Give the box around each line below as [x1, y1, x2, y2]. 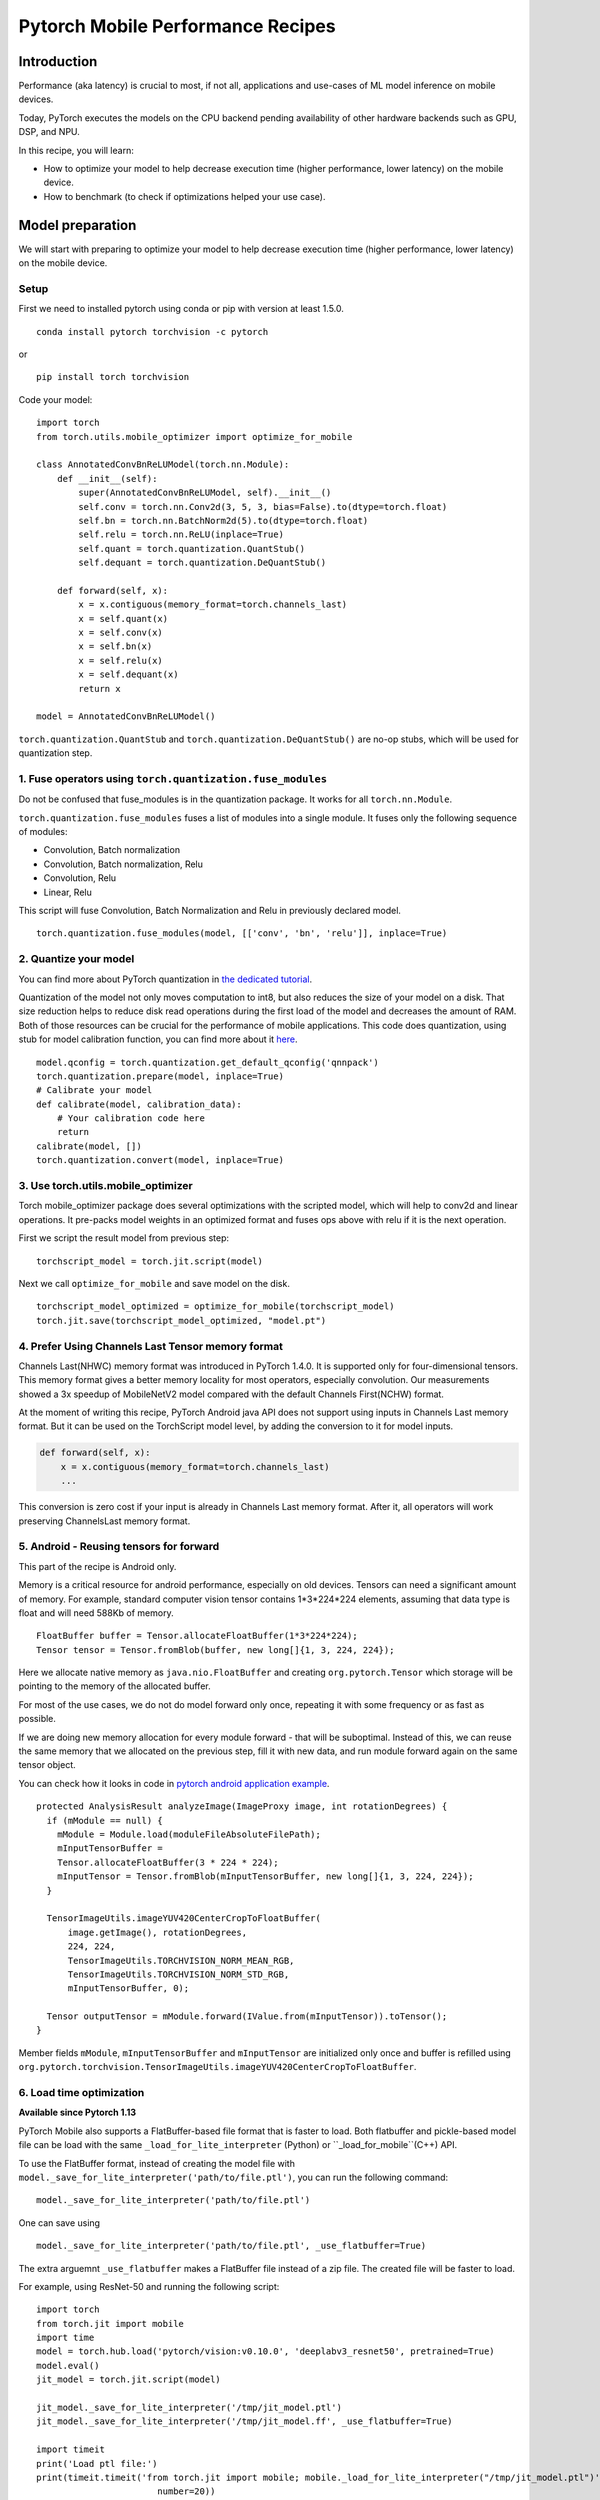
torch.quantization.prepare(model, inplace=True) [36, 1070, 285, 1082]
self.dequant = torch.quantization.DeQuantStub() [78, 557, 327, 569]
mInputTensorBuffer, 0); [67, 1983, 190, 1994]
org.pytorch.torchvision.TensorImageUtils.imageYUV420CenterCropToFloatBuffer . [18, 2061, 417, 2073]
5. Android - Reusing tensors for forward [18, 1540, 220, 1554]
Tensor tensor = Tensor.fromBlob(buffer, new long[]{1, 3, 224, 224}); [36, 1644, 395, 1655]
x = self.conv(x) [78, 627, 164, 639]
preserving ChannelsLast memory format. [18, 1515, 191, 1527]
